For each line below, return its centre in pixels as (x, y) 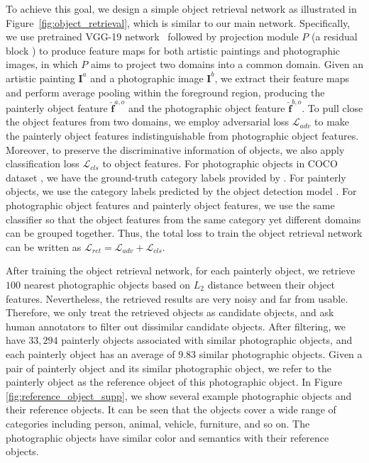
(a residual (334, 37)
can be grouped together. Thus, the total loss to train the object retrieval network (184, 233)
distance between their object (271, 284)
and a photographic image (147, 78)
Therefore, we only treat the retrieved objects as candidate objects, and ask (170, 312)
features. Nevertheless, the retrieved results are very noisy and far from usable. (177, 298)
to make (332, 122)
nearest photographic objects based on (107, 284)
